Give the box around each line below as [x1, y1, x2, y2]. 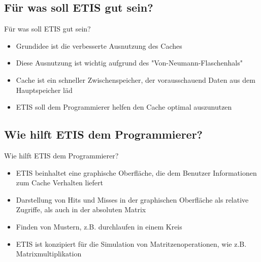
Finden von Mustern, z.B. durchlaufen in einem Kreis [16, 221, 182, 232]
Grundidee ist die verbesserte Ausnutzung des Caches [16, 40, 182, 51]
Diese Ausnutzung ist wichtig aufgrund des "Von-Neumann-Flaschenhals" [16, 57, 243, 68]
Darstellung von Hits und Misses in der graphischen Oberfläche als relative [16, 194, 249, 205]
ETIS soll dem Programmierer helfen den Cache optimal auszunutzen [16, 102, 232, 112]
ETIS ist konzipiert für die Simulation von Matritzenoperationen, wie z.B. [16, 238, 247, 249]
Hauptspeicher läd [16, 84, 73, 95]
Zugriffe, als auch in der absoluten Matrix [16, 204, 146, 215]
